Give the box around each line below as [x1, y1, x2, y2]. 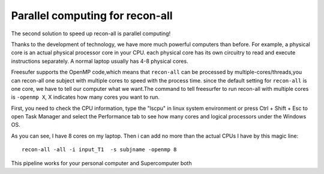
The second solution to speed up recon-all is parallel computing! [11, 30, 171, 37]
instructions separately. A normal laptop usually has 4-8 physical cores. [11, 57, 188, 65]
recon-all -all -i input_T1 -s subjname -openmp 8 [22, 146, 177, 153]
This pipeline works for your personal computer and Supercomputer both [11, 159, 192, 167]
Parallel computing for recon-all [11, 9, 173, 22]
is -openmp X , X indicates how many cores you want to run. [11, 93, 160, 101]
